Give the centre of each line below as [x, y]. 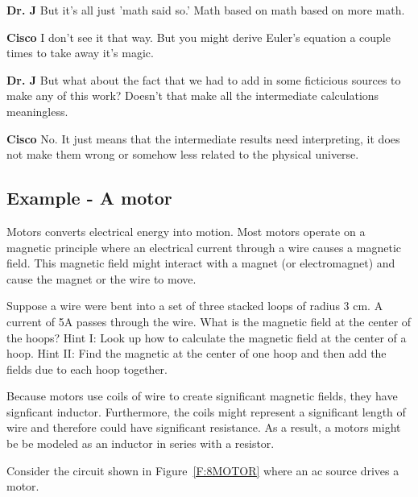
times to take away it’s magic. [80, 53]
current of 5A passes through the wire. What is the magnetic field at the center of [209, 321]
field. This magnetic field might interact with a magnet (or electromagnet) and [201, 263]
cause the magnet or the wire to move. [101, 278]
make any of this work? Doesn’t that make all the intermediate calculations [193, 95]
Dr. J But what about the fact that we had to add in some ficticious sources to [204, 79]
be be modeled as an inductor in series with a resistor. [141, 443]
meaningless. [37, 111]
